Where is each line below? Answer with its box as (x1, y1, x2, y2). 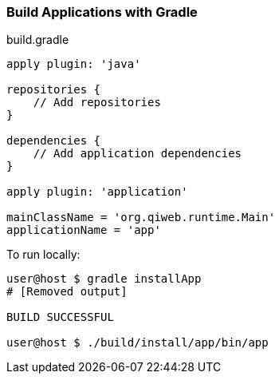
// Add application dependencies (33, 147, 242, 160)
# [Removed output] (6, 285, 128, 299)
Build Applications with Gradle (6, 4, 198, 20)
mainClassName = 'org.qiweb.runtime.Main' (6, 211, 276, 224)
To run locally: (6, 247, 81, 262)
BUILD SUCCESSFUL (6, 311, 114, 324)
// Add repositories (33, 96, 161, 109)
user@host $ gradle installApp (6, 272, 202, 286)
